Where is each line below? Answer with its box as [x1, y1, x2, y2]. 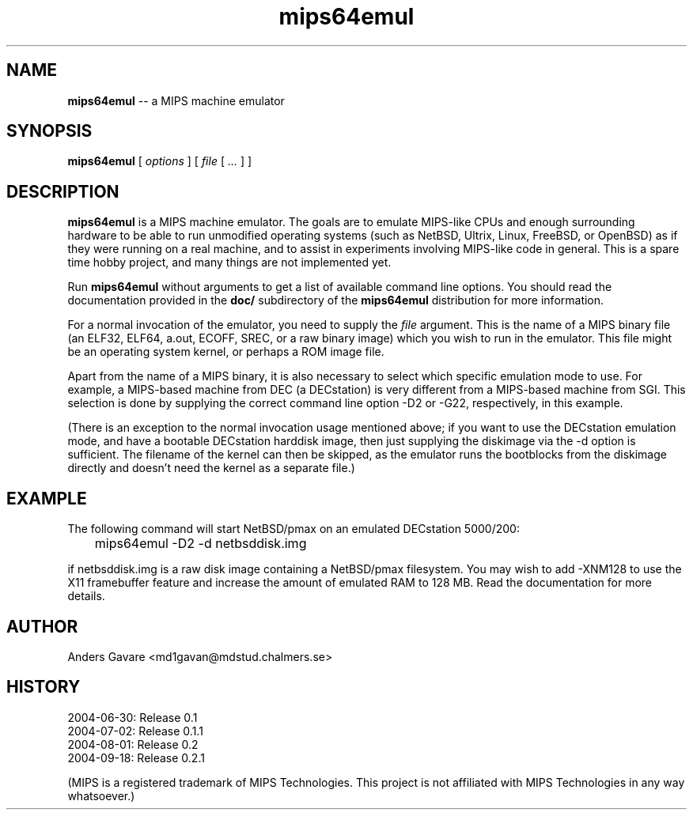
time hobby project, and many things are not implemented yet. [67, 255, 392, 270]
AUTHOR [6, 616, 78, 637]
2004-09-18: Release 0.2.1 [67, 750, 205, 765]
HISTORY [6, 677, 81, 697]
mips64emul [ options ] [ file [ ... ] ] [67, 154, 252, 168]
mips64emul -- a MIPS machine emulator [67, 93, 285, 108]
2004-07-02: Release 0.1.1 [67, 723, 203, 738]
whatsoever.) [67, 788, 135, 803]
